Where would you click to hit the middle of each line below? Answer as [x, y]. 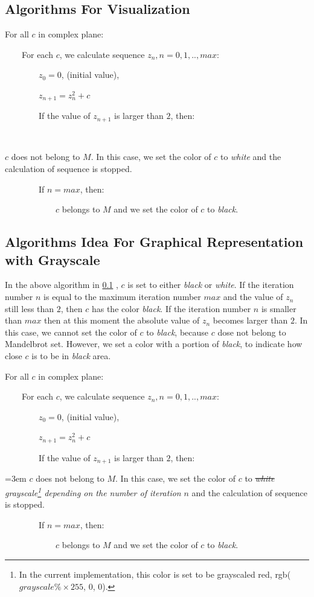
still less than [30, 308]
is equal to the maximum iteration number [122, 297]
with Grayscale [53, 259]
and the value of [253, 297]
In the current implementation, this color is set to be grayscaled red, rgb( [155, 574]
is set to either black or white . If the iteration [211, 285]
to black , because [178, 332]
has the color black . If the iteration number [171, 308]
